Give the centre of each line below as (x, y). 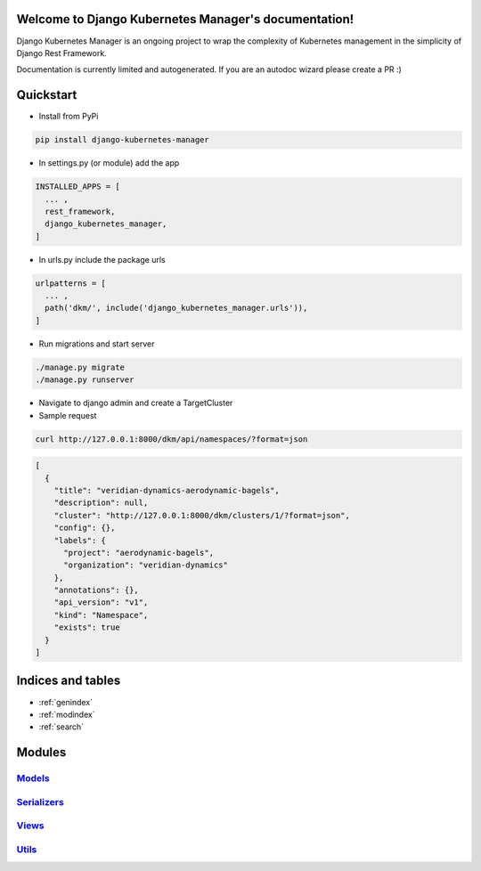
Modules (41, 753)
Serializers (40, 802)
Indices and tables (69, 681)
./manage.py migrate (80, 367)
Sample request (68, 415)
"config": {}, (85, 528)
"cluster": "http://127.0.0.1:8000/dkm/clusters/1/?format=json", (202, 515)
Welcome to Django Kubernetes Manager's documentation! (185, 19)
